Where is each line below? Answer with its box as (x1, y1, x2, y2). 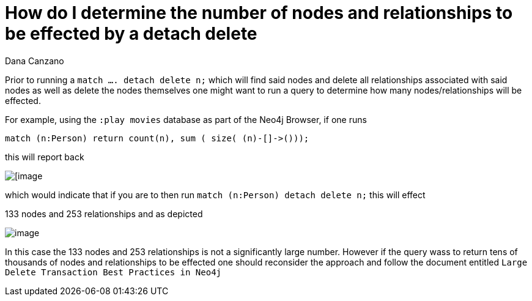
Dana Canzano (5, 55, 64, 66)
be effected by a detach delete (5, 23, 257, 44)
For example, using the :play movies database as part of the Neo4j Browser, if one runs (5, 114, 367, 125)
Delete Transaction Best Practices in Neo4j (5, 267, 222, 277)
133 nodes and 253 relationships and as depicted (5, 208, 203, 219)
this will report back (5, 151, 84, 162)
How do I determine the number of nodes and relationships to (5, 2, 513, 23)
